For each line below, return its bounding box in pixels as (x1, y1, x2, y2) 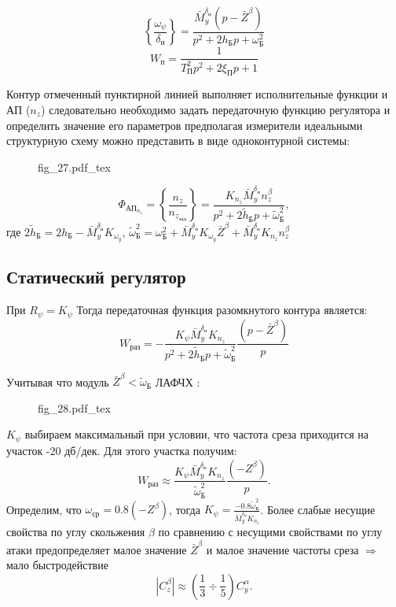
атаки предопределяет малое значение (6, 541, 187, 557)
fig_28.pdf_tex (38, 399, 111, 416)
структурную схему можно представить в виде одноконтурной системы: (6, 132, 350, 149)
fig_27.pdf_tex (38, 158, 111, 175)
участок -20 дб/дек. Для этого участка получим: (6, 442, 237, 458)
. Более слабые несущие (260, 501, 376, 517)
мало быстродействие (6, 557, 108, 573)
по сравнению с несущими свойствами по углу (158, 524, 383, 540)
